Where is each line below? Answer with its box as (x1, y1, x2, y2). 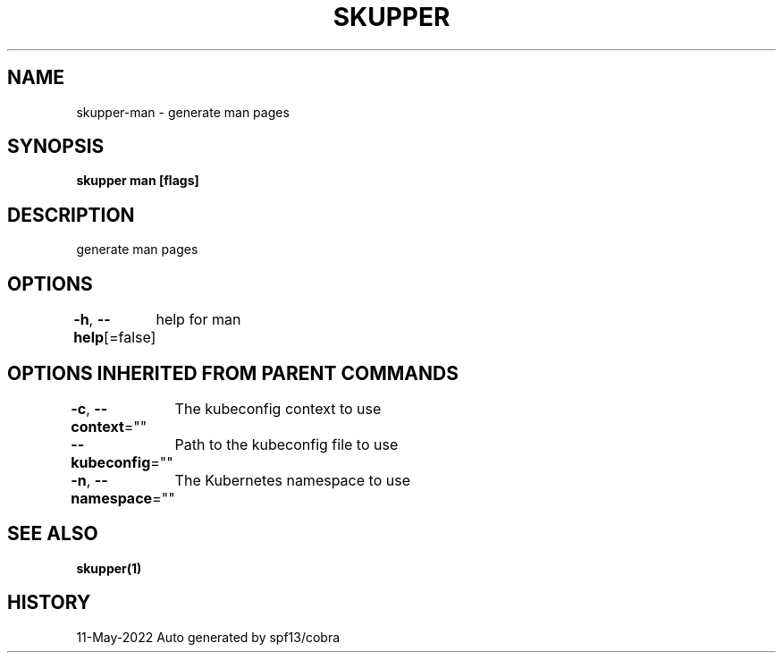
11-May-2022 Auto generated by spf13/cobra (76, 629, 341, 645)
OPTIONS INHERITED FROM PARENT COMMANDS (7, 361, 459, 385)
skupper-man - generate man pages (76, 104, 290, 120)
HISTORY (7, 591, 91, 614)
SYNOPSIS (7, 135, 105, 158)
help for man (156, 310, 241, 329)
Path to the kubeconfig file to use (174, 435, 399, 453)
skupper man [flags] (76, 173, 199, 189)
